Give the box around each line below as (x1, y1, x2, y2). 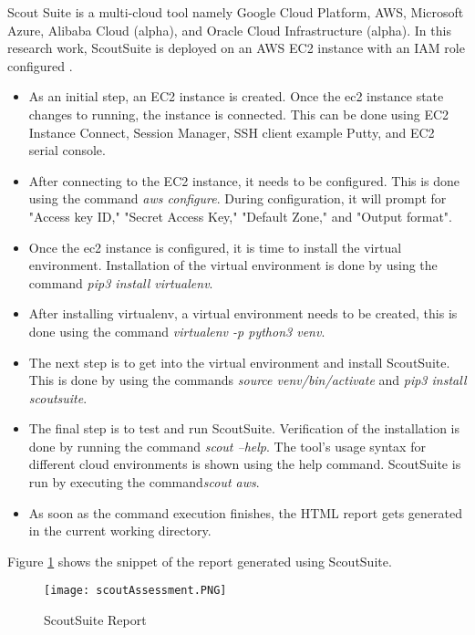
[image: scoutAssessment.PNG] (44, 584, 227, 598)
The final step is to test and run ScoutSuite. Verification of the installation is (28, 419, 460, 438)
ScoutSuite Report (44, 610, 147, 630)
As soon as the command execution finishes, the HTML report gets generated (28, 503, 462, 522)
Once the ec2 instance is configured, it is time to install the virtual (28, 237, 402, 256)
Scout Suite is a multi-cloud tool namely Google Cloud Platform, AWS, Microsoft (7, 3, 464, 21)
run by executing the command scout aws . (28, 473, 260, 492)
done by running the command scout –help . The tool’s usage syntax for (28, 436, 426, 455)
